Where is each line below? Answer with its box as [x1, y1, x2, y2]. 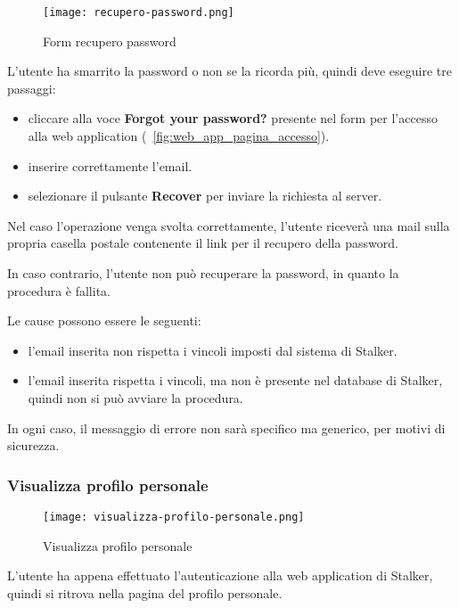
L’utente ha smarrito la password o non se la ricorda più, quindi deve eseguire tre [7, 62, 453, 80]
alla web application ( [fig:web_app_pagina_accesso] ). [28, 127, 330, 145]
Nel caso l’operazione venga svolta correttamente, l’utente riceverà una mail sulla [7, 216, 450, 234]
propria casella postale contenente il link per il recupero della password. [7, 234, 398, 252]
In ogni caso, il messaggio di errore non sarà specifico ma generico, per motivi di [7, 418, 446, 437]
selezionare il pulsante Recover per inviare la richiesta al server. [28, 186, 382, 205]
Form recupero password [43, 31, 176, 50]
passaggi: [7, 78, 56, 97]
